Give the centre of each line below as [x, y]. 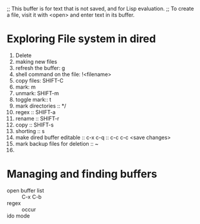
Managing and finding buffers [82, 174]
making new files [36, 61]
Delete [24, 55]
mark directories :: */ [41, 106]
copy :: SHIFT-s [35, 125]
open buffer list [25, 190]
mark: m [26, 87]
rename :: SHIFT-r [37, 118]
